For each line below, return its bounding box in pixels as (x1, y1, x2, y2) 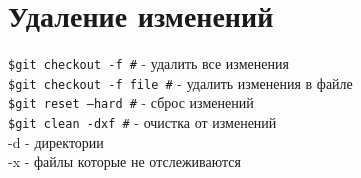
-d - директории (8, 131, 104, 152)
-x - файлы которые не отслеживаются (8, 151, 241, 172)
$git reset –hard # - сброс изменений (8, 92, 254, 113)
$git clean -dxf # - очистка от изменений (8, 112, 277, 133)
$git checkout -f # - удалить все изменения (8, 53, 289, 74)
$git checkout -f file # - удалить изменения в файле (8, 72, 353, 93)
